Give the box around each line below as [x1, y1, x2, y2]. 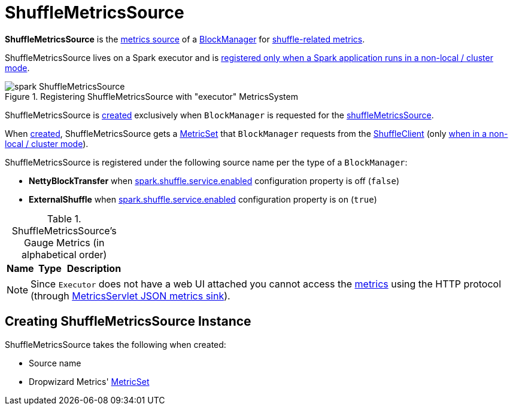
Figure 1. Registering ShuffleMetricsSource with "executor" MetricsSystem [5, 91, 298, 102]
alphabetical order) [22, 248, 107, 261]
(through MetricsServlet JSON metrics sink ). [31, 289, 230, 302]
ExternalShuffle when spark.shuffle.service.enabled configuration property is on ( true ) [29, 194, 377, 204]
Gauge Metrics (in [24, 236, 105, 249]
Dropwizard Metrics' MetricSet [29, 376, 150, 387]
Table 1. [47, 212, 81, 225]
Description [66, 262, 122, 274]
